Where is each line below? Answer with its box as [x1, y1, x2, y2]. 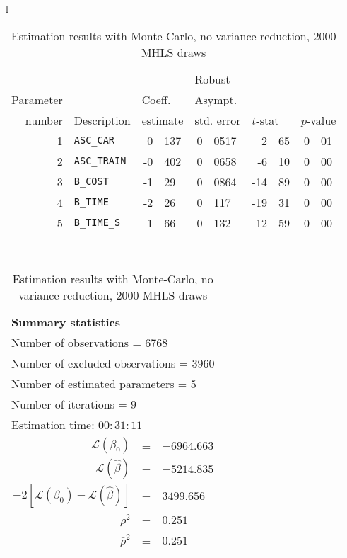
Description [73, 111, 131, 128]
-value [306, 111, 336, 128]
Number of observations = [11, 334, 141, 351]
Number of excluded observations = [11, 355, 189, 372]
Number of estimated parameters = [11, 375, 187, 392]
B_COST [73, 176, 109, 188]
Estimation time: [11, 416, 95, 433]
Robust [194, 70, 230, 87]
